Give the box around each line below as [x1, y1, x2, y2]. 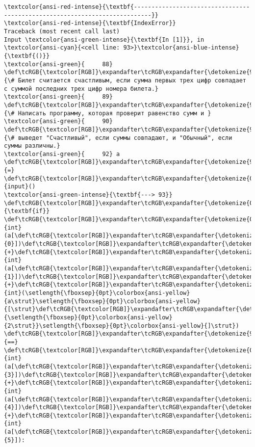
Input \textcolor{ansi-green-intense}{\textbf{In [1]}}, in [4, 36, 204, 43]
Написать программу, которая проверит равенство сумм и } [18, 109, 211, 117]
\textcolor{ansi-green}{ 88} [4, 60, 113, 68]
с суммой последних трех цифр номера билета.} [4, 85, 158, 92]
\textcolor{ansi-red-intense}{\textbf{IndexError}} [4, 20, 176, 27]
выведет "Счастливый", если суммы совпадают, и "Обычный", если [18, 134, 232, 141]
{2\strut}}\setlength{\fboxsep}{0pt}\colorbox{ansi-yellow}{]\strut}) [4, 322, 239, 329]
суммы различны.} [4, 142, 60, 150]
